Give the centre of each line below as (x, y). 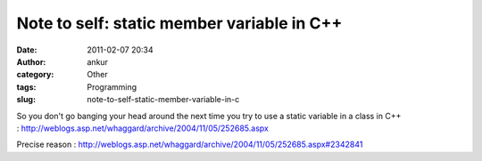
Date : (27, 50)
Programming (112, 87)
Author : (31, 61)
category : (35, 75)
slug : (26, 100)
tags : (26, 87)
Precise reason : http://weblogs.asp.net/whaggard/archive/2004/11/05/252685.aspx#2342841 (190, 145)
